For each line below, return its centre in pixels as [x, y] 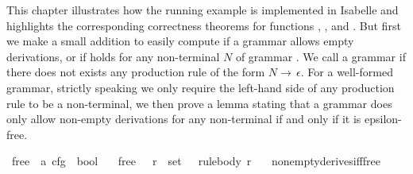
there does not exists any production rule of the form [136, 72]
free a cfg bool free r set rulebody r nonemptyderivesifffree [196, 161]
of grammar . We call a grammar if [320, 56]
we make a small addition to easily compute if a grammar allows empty [180, 41]
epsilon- [383, 119]
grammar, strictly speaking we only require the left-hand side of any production [201, 87]
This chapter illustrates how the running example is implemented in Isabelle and [203, 10]
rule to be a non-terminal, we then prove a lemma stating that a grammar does [199, 103]
